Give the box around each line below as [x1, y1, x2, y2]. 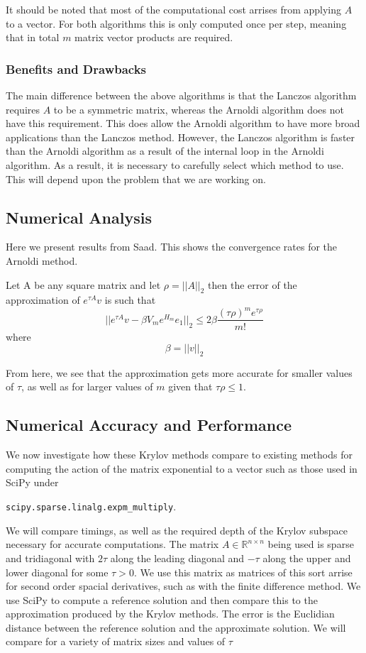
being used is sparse [267, 537, 354, 552]
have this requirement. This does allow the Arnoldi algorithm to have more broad [6, 116, 360, 131]
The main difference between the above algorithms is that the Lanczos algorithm [6, 88, 357, 102]
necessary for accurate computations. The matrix [6, 537, 219, 552]
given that [168, 379, 213, 394]
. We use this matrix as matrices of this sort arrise [133, 564, 353, 579]
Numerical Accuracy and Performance [6, 414, 292, 436]
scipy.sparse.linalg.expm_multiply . [6, 499, 177, 514]
